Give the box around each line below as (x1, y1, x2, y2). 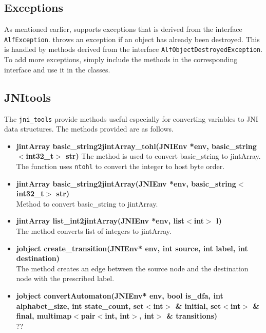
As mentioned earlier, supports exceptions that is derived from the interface (4, 24, 242, 34)
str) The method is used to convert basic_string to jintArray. (66, 151, 261, 161)
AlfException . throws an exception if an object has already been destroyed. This (4, 33, 260, 44)
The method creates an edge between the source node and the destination (16, 263, 249, 273)
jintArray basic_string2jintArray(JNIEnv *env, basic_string (16, 178, 236, 189)
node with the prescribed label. (16, 273, 115, 284)
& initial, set (175, 300, 221, 311)
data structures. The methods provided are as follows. (4, 123, 174, 134)
